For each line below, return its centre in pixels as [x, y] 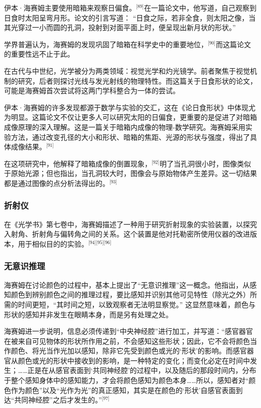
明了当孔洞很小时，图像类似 [206, 163]
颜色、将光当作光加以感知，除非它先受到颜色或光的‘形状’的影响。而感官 [129, 351]
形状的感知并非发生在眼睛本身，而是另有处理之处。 [88, 314]
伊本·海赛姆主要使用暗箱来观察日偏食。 [70, 8]
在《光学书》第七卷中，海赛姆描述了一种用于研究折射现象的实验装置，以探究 [130, 224]
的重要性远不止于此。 [39, 54]
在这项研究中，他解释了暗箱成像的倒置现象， [78, 163]
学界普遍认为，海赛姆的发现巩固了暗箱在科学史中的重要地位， [106, 44]
